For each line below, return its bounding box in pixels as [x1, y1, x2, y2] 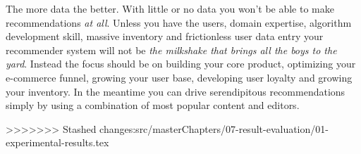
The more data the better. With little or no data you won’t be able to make [6, 1, 334, 15]
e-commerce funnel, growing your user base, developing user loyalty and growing [6, 70, 353, 84]
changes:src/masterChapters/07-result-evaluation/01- [99, 121, 329, 136]
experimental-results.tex [6, 135, 109, 150]
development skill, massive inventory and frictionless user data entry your [6, 29, 324, 44]
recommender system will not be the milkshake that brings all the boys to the [6, 42, 337, 57]
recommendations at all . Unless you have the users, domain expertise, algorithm [6, 15, 352, 30]
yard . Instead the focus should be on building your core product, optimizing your [6, 56, 356, 71]
